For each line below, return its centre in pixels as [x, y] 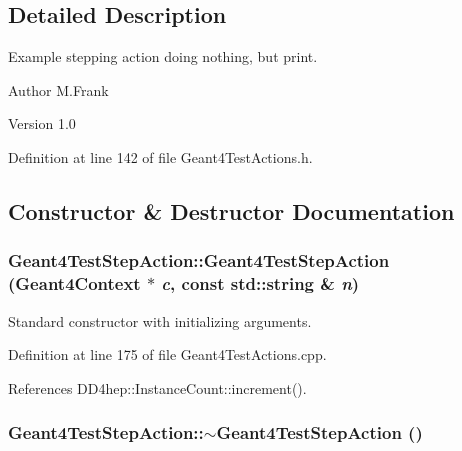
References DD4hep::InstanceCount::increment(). [157, 387]
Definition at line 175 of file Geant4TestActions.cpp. [167, 354]
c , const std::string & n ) [260, 283]
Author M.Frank [58, 89]
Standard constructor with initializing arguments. [160, 320]
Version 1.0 [42, 123]
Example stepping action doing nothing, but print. [163, 56]
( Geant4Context [74, 283]
